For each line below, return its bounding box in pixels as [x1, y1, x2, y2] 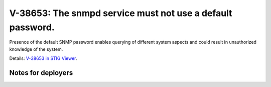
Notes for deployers [9, 68, 73, 77]
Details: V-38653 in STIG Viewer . [9, 55, 77, 61]
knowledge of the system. [9, 46, 63, 52]
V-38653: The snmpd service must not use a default [9, 8, 232, 19]
